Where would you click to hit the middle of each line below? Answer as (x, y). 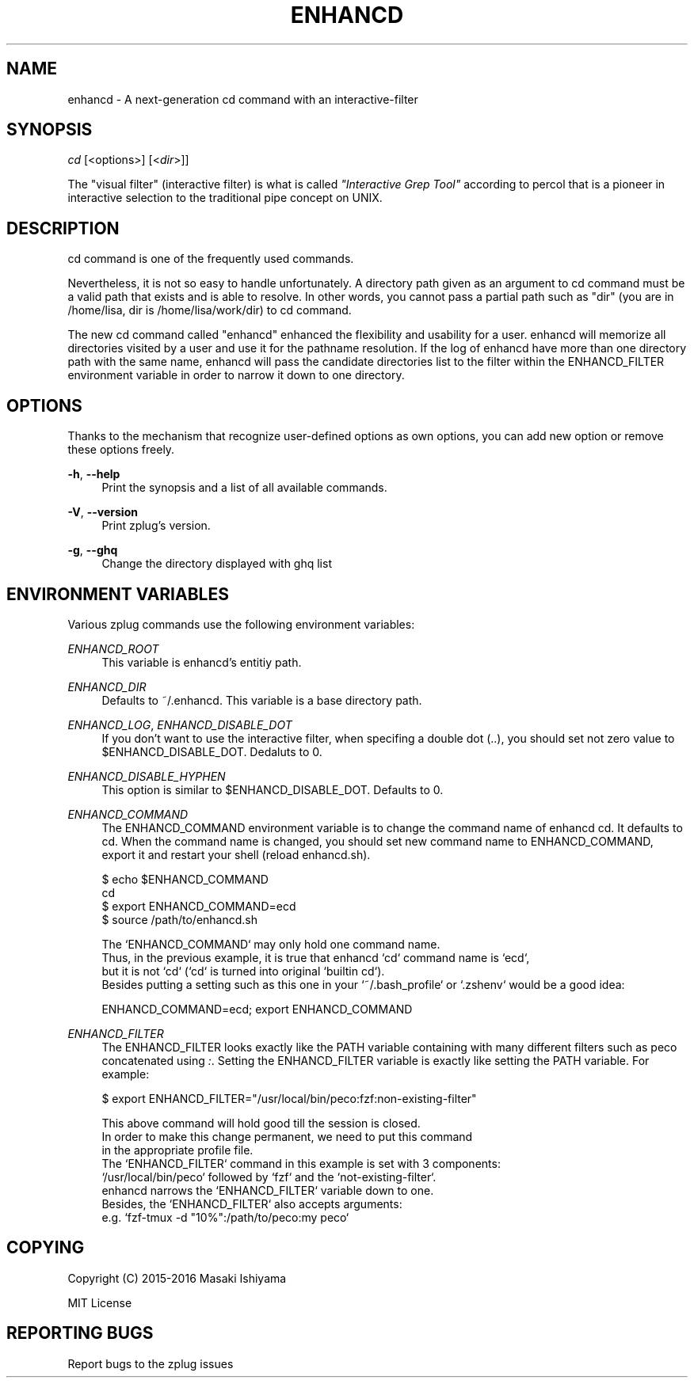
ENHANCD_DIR (107, 686)
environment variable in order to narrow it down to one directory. (236, 375)
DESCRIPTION (63, 228)
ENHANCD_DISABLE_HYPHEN (147, 776)
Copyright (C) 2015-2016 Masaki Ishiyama (177, 1278)
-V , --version (103, 512)
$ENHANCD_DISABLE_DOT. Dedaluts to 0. (212, 751)
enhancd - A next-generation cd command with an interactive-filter (243, 99)
